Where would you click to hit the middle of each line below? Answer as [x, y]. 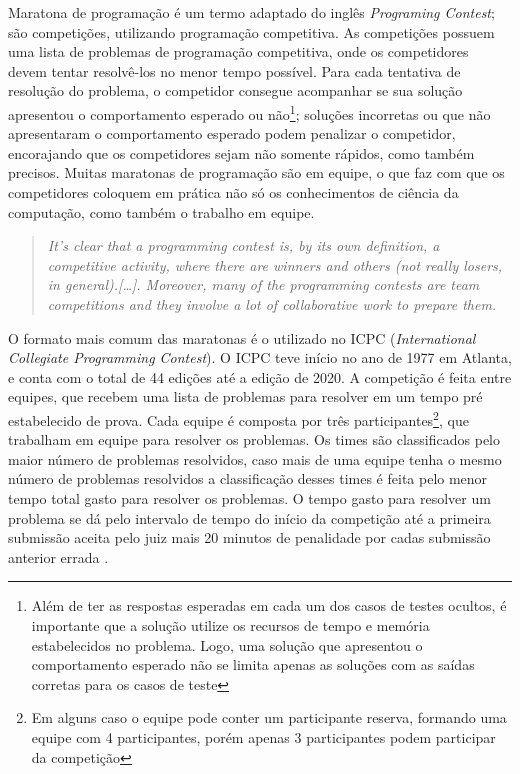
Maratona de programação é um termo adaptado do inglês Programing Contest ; [251, 12]
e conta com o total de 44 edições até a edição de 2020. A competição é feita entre [260, 376]
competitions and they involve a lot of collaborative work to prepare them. [272, 303]
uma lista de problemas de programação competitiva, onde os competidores [238, 51]
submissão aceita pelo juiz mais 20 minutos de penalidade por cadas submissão [249, 537]
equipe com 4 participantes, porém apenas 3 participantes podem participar [263, 736]
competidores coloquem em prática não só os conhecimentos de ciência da [233, 192]
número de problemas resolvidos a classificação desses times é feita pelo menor [248, 478]
